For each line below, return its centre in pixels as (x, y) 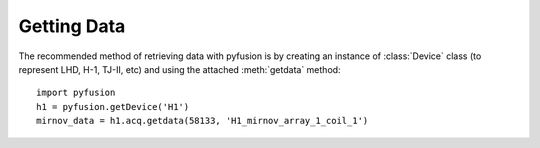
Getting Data (72, 26)
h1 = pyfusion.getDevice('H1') (113, 106)
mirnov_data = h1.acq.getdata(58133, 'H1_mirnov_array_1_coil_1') (202, 121)
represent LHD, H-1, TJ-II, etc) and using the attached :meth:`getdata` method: (179, 69)
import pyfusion (76, 93)
